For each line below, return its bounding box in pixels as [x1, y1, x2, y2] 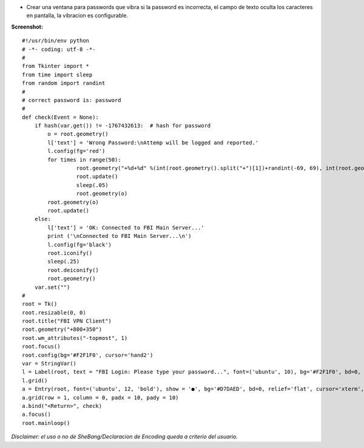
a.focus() [22, 411, 51, 418]
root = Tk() [22, 300, 58, 308]
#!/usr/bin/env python [22, 37, 90, 44]
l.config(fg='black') [47, 241, 112, 248]
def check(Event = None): [22, 114, 99, 121]
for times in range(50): [47, 156, 121, 163]
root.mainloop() [22, 419, 70, 426]
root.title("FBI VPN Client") [22, 317, 112, 325]
